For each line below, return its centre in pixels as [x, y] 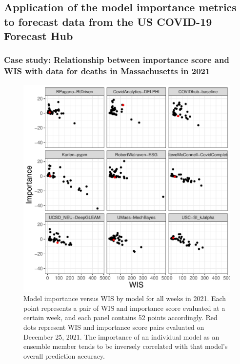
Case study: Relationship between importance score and [117, 60]
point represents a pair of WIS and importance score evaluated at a [124, 308]
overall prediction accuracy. [64, 355]
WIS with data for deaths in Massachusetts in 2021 [107, 71]
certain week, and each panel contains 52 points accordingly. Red [120, 317]
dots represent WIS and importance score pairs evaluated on [114, 327]
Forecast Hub [39, 36]
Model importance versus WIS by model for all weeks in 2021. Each [125, 298]
